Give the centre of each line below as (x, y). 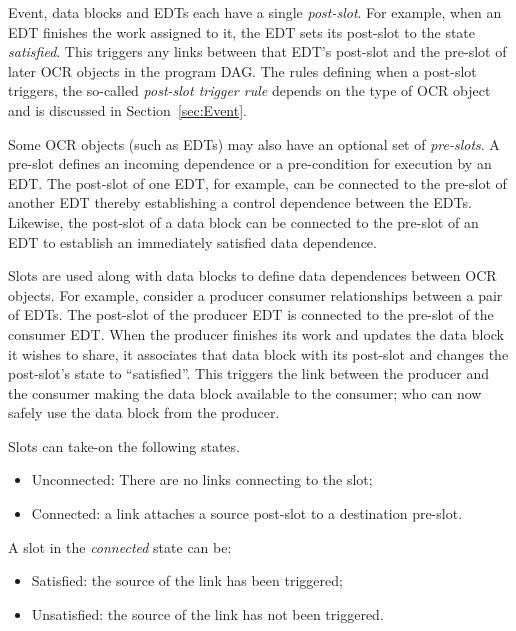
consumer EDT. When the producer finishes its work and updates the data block (256, 333)
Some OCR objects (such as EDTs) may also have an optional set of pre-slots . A (254, 143)
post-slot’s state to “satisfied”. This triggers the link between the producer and (249, 373)
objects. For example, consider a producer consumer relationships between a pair (255, 294)
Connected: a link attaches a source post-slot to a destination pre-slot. (247, 513)
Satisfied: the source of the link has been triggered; (187, 580)
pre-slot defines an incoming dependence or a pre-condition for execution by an (250, 163)
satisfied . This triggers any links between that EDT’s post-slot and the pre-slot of (257, 51)
